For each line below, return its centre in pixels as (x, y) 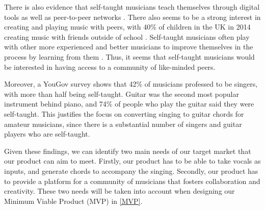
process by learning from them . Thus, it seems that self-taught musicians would (129, 56)
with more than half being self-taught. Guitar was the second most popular (122, 94)
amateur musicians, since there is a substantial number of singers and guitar (123, 124)
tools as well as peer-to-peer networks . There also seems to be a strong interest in (132, 17)
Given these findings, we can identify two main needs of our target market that (128, 151)
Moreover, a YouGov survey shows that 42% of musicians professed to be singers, (131, 84)
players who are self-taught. (47, 134)
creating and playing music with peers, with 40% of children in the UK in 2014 (127, 27)
